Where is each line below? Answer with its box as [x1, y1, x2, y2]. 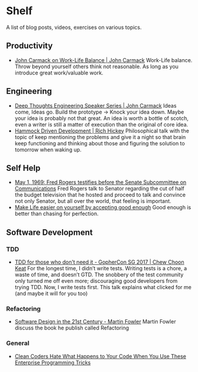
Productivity [6, 41, 53, 51]
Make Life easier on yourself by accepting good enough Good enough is [14, 204, 191, 211]
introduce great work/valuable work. [14, 69, 103, 76]
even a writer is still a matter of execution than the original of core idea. [14, 121, 189, 128]
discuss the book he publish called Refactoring [14, 324, 129, 332]
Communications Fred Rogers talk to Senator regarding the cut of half [14, 185, 185, 192]
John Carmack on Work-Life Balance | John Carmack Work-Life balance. [14, 56, 193, 63]
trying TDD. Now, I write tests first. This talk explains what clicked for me [14, 284, 192, 291]
